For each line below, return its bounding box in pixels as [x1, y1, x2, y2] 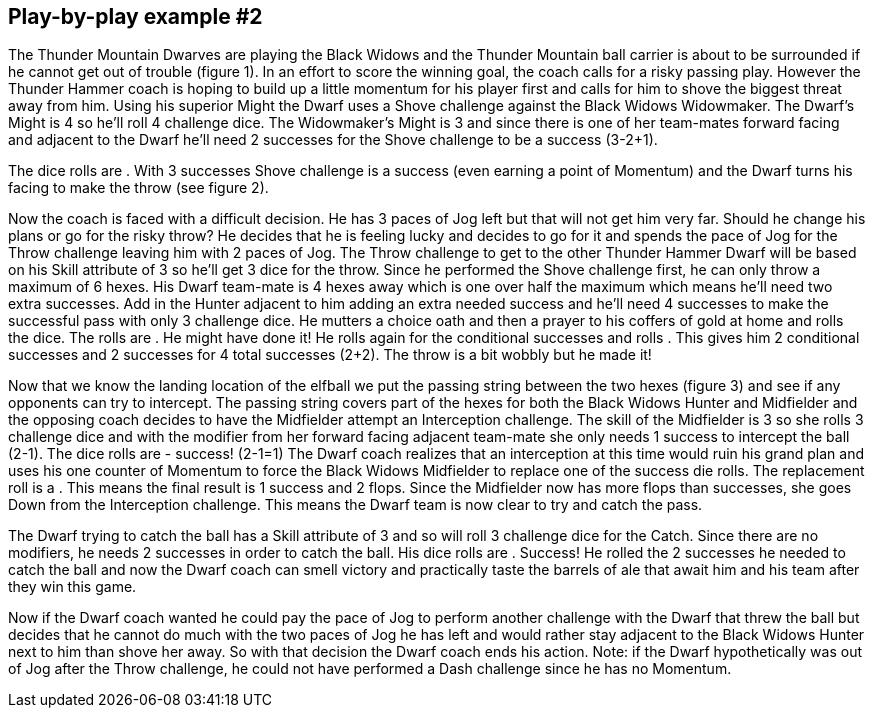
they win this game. [8, 578, 137, 596]
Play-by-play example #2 [8, 4, 263, 29]
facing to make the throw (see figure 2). [8, 179, 269, 197]
